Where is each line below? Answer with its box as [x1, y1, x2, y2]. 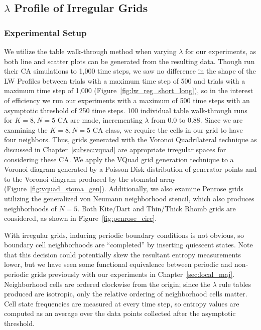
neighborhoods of [4, 203, 57, 213]
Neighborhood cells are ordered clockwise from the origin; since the [4, 278, 210, 289]
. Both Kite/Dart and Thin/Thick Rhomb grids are [77, 203, 236, 213]
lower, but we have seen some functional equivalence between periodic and [4, 259, 232, 269]
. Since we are [200, 115, 243, 125]
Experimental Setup [4, 26, 87, 39]
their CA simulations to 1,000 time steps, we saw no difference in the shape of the [4, 66, 256, 76]
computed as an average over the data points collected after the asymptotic [4, 308, 236, 318]
